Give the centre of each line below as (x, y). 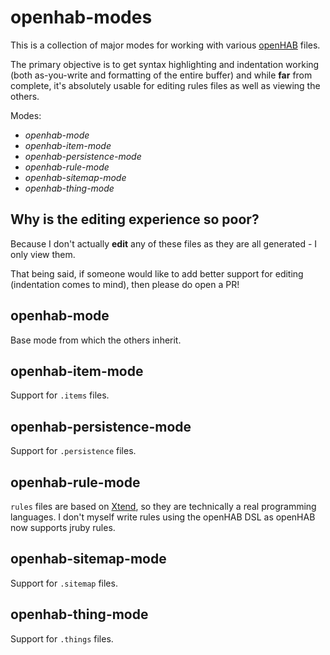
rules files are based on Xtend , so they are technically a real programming (163, 506)
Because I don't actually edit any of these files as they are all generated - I (164, 243)
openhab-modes (81, 17)
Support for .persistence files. (73, 451)
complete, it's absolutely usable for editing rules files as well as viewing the (165, 85)
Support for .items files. (60, 395)
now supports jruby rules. (63, 527)
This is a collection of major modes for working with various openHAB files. (165, 45)
